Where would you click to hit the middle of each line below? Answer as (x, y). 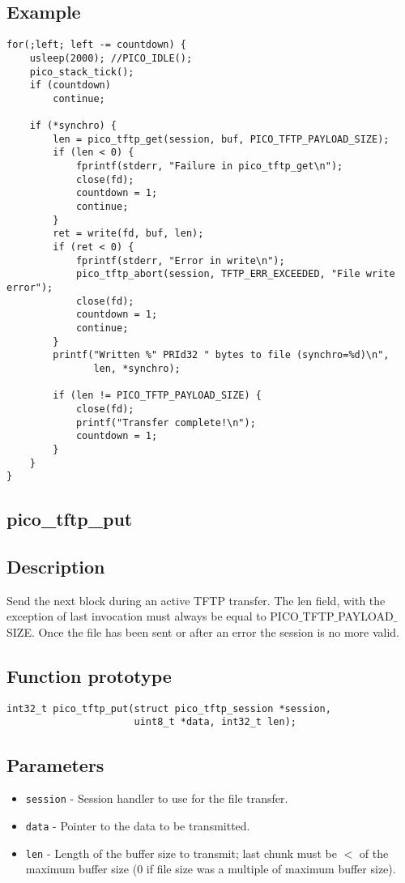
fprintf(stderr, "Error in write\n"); (180, 260)
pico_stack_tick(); (82, 72)
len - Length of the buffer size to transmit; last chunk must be (181, 853)
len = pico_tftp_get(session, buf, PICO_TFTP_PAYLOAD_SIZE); (221, 139)
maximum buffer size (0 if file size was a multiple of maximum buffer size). (211, 869)
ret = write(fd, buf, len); (128, 234)
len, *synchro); (137, 368)
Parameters (55, 764)
